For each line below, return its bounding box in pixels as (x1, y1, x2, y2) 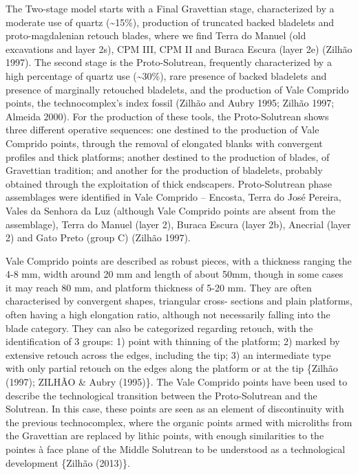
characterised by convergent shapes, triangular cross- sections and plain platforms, (6, 294, 352, 308)
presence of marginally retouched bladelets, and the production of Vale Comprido (6, 82, 349, 96)
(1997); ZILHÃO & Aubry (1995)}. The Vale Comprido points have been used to (6, 375, 348, 389)
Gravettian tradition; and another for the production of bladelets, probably (6, 163, 323, 177)
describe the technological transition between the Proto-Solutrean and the (6, 388, 317, 402)
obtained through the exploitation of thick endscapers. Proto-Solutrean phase (6, 176, 332, 190)
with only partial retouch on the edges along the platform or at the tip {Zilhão (6, 361, 338, 375)
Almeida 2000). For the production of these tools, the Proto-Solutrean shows (6, 109, 329, 123)
